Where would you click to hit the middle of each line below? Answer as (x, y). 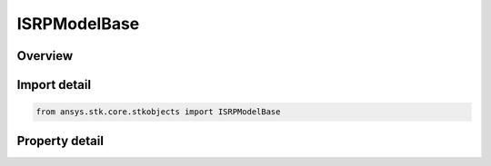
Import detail (54, 85)
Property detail (60, 141)
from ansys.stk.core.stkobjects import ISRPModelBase (158, 112)
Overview (45, 56)
